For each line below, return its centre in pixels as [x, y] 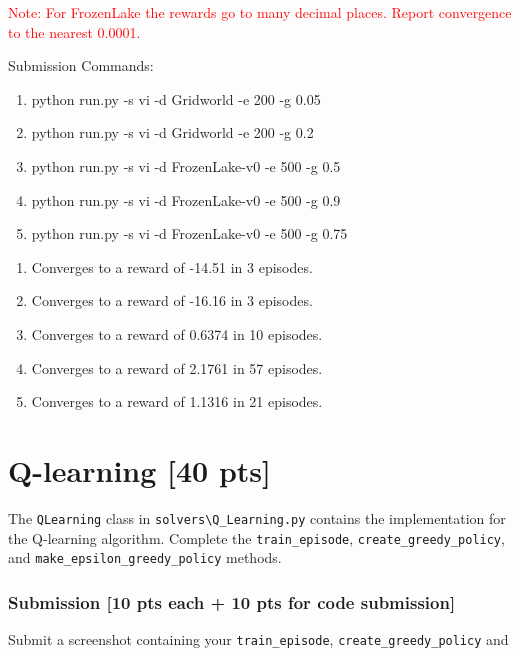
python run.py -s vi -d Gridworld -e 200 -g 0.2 [172, 132]
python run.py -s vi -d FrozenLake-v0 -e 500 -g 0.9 [186, 199]
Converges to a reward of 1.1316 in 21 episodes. [177, 401]
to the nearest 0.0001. [74, 31]
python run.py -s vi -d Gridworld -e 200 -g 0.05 [176, 98]
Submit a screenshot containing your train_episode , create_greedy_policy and [258, 639]
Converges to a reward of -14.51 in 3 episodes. [172, 266]
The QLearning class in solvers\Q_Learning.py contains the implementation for [257, 517]
